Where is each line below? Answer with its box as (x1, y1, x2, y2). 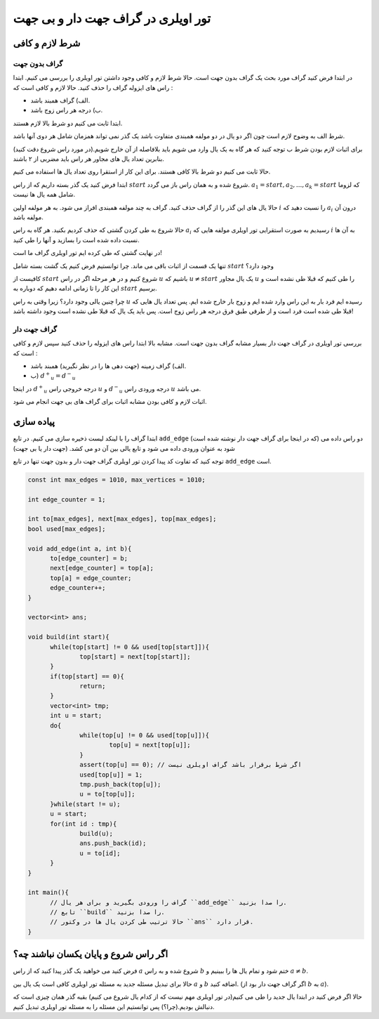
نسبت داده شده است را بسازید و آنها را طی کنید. (13, 235, 140, 244)
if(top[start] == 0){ (50, 672, 124, 681)
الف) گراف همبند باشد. (30, 96, 91, 105)
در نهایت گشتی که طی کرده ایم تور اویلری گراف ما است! (13, 249, 163, 257)
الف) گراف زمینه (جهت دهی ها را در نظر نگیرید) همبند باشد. (30, 362, 187, 370)
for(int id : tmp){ (50, 820, 117, 828)
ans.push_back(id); (79, 839, 147, 848)
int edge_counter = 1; (27, 495, 106, 504)
